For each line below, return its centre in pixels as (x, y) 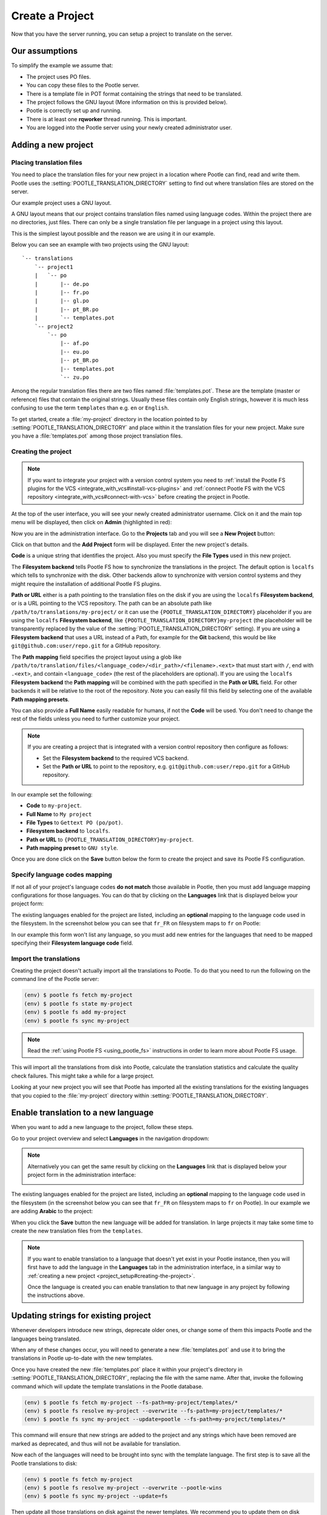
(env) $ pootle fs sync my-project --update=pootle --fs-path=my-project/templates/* (155, 1419)
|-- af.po (75, 343)
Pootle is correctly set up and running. (74, 111)
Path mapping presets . (40, 699)
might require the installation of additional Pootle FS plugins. (86, 584)
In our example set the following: (52, 794)
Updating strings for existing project (81, 1316)
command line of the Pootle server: (55, 979)
